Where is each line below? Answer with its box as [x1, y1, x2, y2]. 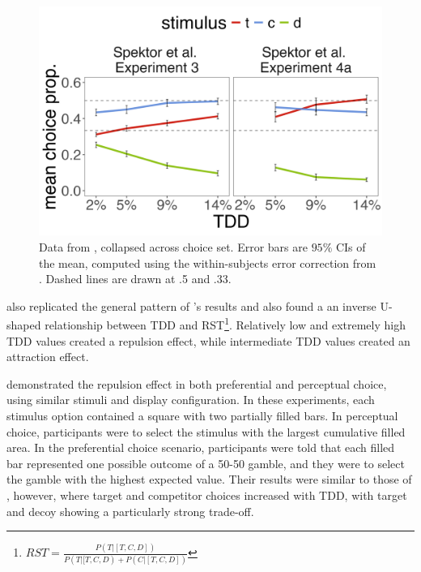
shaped [6, 316, 41, 333]
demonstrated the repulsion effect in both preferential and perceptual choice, [6, 375, 387, 392]
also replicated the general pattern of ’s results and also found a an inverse [6, 297, 376, 314]
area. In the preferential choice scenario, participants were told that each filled [6, 439, 395, 456]
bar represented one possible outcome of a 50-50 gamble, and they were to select [6, 454, 405, 471]
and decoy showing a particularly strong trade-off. [6, 502, 254, 519]
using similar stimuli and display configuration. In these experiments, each [6, 391, 375, 408]
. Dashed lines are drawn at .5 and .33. [39, 270, 232, 287]
